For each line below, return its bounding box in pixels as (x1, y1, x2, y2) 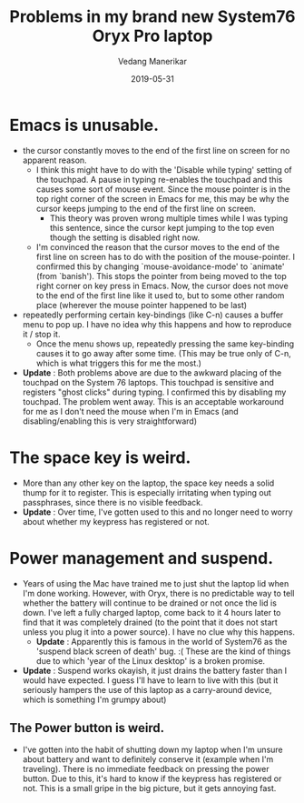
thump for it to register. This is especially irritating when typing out (22, 487, 272, 497)
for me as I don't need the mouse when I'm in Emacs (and (22, 406, 239, 417)
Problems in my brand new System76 (9, 6, 296, 27)
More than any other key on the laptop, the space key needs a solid (22, 477, 275, 488)
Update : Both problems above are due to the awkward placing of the (22, 366, 282, 378)
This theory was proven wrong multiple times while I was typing (49, 212, 289, 224)
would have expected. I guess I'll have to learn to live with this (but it (22, 675, 279, 686)
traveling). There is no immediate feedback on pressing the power (22, 764, 270, 775)
